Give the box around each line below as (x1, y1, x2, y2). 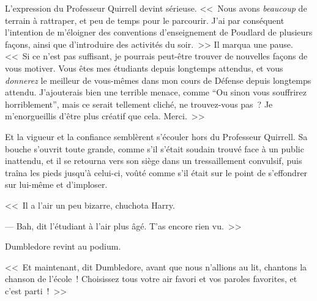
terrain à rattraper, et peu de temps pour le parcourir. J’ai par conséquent (5, 13, 285, 26)
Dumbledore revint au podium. (5, 240, 121, 253)
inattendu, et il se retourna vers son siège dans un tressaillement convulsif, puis (5, 154, 302, 167)
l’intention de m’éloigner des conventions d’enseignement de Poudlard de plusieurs (5, 26, 313, 39)
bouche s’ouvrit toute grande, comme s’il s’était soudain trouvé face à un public (5, 142, 304, 155)
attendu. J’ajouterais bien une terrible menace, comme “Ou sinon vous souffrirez (5, 86, 307, 98)
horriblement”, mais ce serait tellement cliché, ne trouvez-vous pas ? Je (5, 97, 273, 110)
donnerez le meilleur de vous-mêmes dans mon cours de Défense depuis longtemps (5, 73, 311, 86)
